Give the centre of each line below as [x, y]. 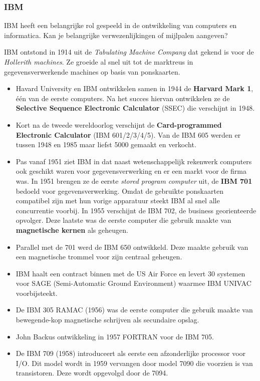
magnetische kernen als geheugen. [72, 230]
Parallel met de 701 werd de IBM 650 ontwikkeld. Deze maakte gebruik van [132, 247]
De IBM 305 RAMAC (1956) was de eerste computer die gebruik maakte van [134, 310]
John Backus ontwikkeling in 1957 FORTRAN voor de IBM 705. [115, 336]
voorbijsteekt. [37, 293]
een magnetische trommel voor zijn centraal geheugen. [99, 257]
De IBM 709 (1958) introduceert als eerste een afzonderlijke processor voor [131, 353]
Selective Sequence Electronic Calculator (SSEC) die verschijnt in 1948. [135, 108]
